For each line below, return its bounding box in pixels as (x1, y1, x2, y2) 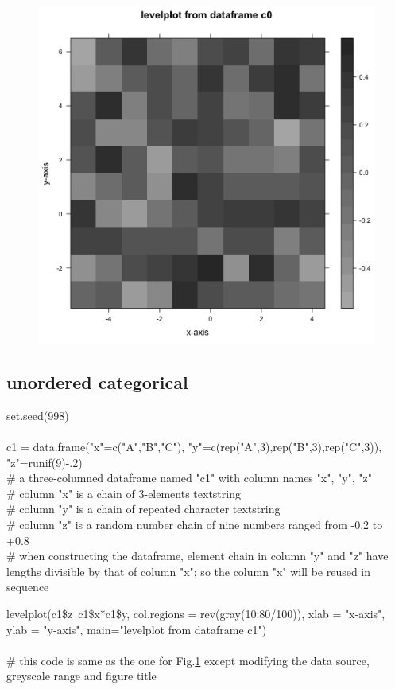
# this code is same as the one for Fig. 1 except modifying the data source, (6, 652, 370, 668)
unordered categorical (6, 369, 188, 394)
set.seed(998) (6, 407, 69, 423)
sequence (6, 578, 49, 595)
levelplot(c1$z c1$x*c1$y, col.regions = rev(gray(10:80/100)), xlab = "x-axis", (6, 605, 385, 621)
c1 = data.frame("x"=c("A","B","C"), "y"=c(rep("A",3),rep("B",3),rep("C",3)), (6, 438, 382, 454)
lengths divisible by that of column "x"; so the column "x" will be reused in (6, 562, 371, 579)
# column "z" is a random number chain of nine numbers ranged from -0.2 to (6, 516, 383, 532)
